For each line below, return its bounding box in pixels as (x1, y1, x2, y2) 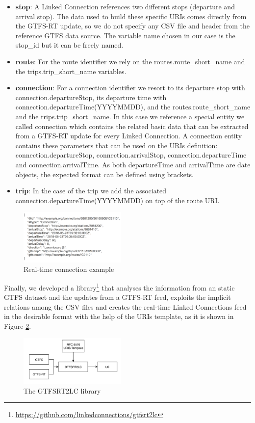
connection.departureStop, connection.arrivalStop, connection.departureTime (15, 150, 247, 160)
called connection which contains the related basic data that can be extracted (15, 121, 249, 131)
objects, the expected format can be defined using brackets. (15, 169, 194, 179)
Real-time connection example (24, 264, 114, 274)
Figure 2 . (4, 321, 31, 331)
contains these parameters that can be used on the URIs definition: (15, 140, 218, 150)
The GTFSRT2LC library (24, 385, 101, 396)
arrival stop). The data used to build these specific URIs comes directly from (15, 11, 247, 21)
